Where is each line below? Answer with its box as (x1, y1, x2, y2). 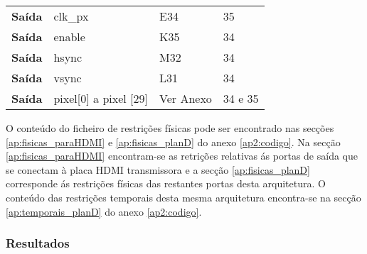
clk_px (53, 8, 89, 24)
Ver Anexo (159, 90, 212, 106)
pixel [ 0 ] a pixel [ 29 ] (53, 90, 148, 106)
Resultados (6, 234, 70, 252)
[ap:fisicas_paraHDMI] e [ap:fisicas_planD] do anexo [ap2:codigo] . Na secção (6, 134, 341, 149)
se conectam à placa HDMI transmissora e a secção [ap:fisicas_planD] (6, 162, 310, 177)
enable (53, 28, 85, 45)
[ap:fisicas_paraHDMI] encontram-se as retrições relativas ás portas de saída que (6, 148, 358, 163)
